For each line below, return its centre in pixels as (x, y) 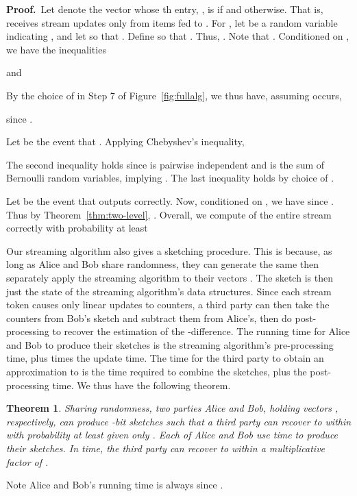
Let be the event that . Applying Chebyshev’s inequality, (125, 141)
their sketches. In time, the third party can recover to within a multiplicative (166, 448)
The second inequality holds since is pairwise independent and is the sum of (165, 164)
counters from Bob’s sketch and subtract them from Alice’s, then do (149, 318)
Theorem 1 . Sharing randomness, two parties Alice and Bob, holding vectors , (172, 408)
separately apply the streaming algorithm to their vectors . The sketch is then (170, 277)
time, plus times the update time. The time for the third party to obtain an (165, 358)
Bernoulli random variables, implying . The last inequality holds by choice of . (170, 178)
